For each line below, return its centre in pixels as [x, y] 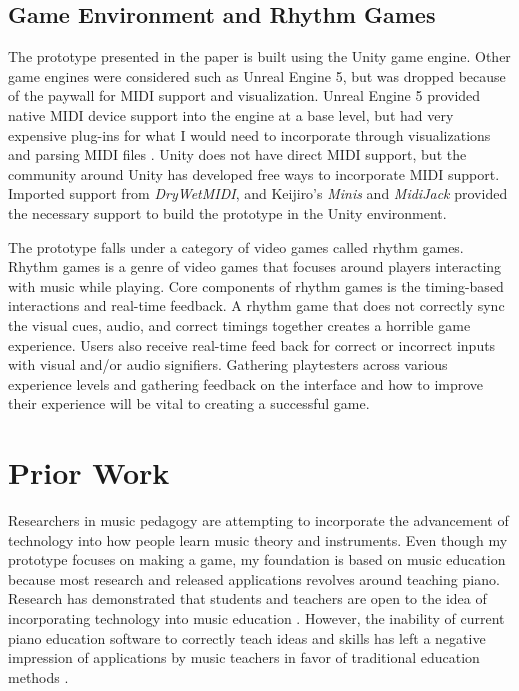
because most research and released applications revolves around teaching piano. [254, 578]
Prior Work [89, 472]
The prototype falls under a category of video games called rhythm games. [236, 246]
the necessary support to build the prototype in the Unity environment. [227, 212]
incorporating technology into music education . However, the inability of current [256, 617]
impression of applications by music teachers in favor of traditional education [244, 657]
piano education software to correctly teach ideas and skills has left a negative [247, 637]
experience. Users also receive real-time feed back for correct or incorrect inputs [252, 344]
